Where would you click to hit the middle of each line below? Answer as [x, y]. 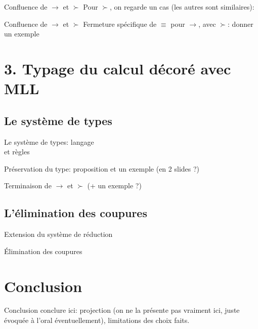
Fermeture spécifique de [120, 24]
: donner [241, 24]
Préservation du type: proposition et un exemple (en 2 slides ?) [102, 168]
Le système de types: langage [49, 141]
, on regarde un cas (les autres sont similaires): [182, 7]
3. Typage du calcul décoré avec [118, 68]
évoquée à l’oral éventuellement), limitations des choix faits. [97, 320]
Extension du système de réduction [58, 234]
